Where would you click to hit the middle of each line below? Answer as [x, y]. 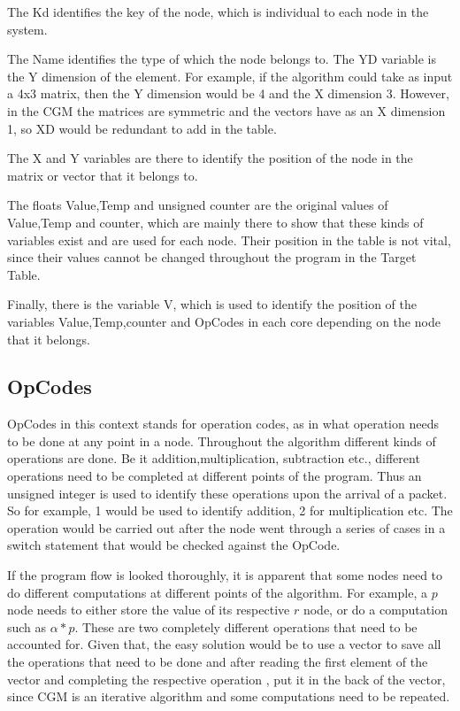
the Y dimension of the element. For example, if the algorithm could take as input [230, 76]
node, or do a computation [375, 610]
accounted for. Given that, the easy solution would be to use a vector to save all [224, 644]
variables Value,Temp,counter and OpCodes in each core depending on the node [224, 321]
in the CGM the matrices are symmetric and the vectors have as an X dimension [226, 110]
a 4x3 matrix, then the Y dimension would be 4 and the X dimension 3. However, [228, 93]
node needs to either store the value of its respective [149, 610]
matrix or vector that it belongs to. [103, 175]
